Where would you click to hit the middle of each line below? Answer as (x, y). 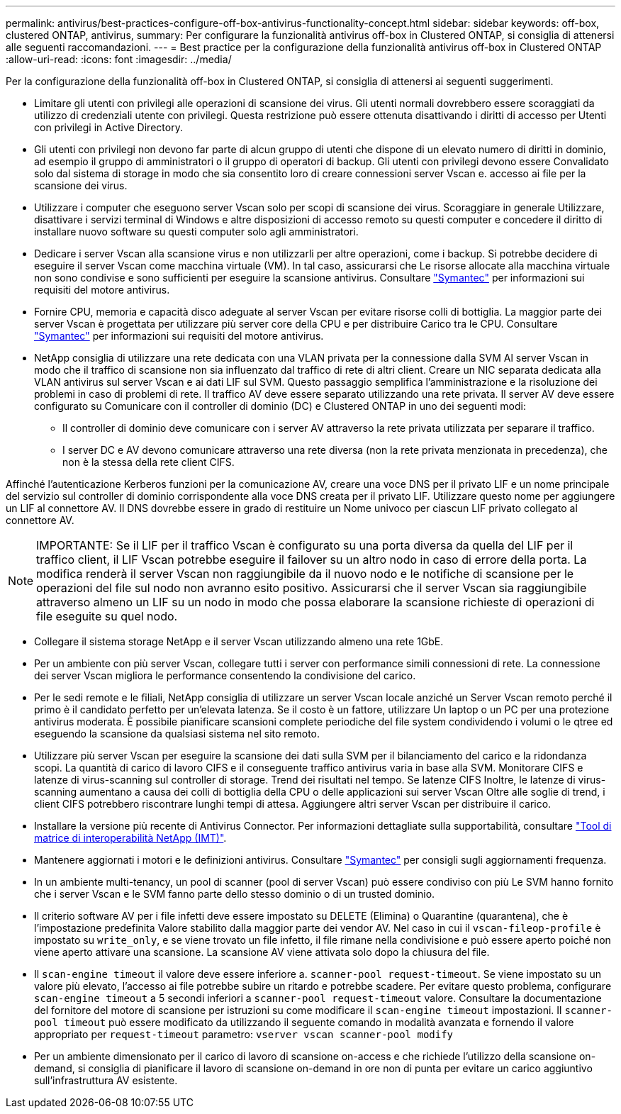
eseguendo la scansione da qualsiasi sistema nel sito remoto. (177, 734)
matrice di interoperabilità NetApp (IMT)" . (130, 838)
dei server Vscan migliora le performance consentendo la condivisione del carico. (225, 675)
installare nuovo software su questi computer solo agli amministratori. (196, 232)
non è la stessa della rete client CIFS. (149, 462)
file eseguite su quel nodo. (107, 616)
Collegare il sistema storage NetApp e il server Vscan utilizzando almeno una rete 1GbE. (239, 641)
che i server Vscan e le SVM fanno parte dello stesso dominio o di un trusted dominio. (235, 894)
